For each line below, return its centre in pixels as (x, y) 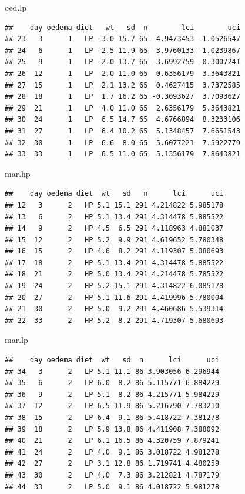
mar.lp (16, 340)
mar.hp (18, 173)
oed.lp (16, 7)
